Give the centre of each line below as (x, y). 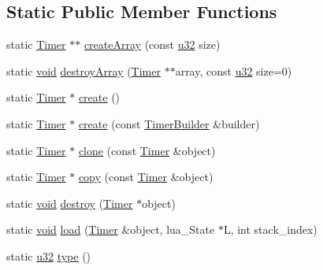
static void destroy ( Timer (70, 203)
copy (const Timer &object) (146, 177)
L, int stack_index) (270, 229)
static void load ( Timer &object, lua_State (111, 229)
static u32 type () (49, 255)
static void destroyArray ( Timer (84, 70)
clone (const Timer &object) (147, 150)
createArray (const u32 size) (152, 44)
